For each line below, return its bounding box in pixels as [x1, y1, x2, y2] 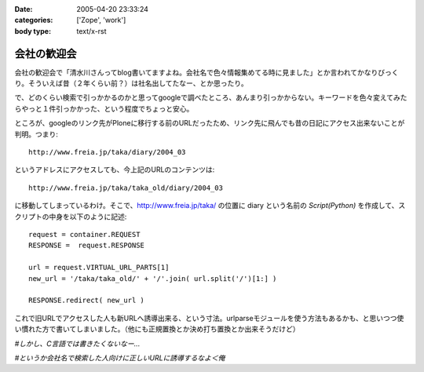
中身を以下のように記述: [48, 212, 127, 221]
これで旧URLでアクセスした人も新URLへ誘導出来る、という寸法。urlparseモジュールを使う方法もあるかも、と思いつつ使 [14, 313, 404, 323]
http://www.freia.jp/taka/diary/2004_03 [28, 148, 186, 157]
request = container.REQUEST [28, 230, 141, 239]
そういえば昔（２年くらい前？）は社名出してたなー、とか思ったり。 [27, 78, 248, 88]
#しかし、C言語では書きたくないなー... [14, 338, 141, 348]
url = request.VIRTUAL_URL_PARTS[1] [28, 263, 170, 272]
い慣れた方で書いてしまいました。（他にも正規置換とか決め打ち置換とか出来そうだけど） [14, 324, 300, 334]
